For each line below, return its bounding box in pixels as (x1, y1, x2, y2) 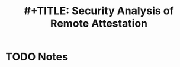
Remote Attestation (50, 17, 148, 30)
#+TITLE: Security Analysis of (24, 4, 174, 18)
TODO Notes (5, 50, 69, 63)
